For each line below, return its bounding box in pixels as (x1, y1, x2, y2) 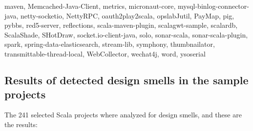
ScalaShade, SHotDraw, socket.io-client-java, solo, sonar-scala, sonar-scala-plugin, (4, 29, 248, 39)
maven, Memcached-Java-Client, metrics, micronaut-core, (4, 1, 176, 11)
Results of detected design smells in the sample (4, 72, 249, 87)
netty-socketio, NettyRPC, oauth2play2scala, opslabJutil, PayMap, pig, (21, 10, 234, 20)
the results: (4, 119, 38, 129)
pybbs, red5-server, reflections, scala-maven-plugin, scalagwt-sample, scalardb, (4, 20, 238, 30)
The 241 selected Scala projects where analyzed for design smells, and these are (4, 110, 242, 120)
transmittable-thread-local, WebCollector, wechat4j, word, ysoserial (4, 48, 206, 58)
